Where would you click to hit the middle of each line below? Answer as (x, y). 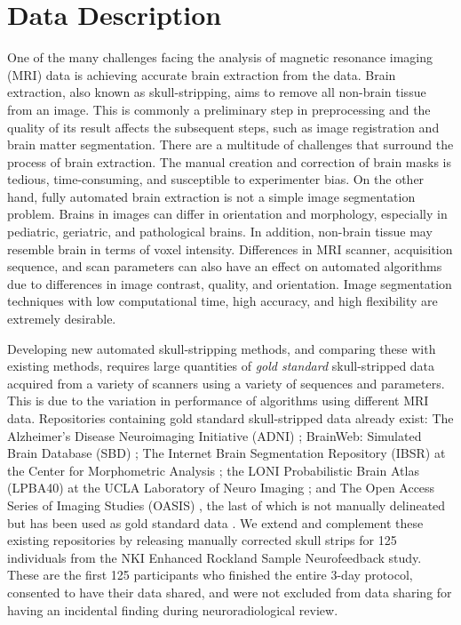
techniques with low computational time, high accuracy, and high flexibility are (223, 301)
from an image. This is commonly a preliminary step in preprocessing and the (219, 109)
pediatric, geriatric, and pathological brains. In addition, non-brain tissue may (220, 232)
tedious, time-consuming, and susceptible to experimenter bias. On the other (216, 179)
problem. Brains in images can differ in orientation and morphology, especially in (227, 214)
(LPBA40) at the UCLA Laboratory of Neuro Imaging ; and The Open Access (221, 488)
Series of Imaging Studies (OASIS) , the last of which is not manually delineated (227, 505)
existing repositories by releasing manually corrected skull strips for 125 (202, 540)
